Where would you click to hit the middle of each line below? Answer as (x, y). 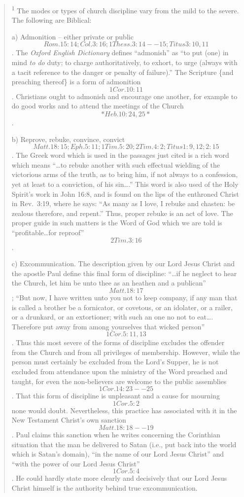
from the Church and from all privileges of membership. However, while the (126, 352)
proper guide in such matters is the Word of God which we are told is (117, 223)
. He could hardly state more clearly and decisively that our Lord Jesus (119, 478)
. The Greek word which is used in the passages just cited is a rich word (120, 155)
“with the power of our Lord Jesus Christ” (76, 463)
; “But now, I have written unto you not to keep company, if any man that (124, 297)
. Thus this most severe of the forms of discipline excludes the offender (118, 342)
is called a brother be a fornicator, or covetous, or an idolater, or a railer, (122, 307)
